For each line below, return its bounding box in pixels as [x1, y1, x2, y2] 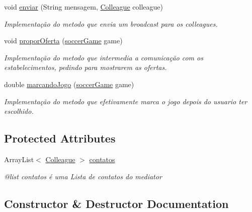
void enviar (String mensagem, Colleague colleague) [4, 2, 163, 12]
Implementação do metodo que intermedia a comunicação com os [4, 52, 203, 62]
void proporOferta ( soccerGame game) [4, 35, 123, 46]
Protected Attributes [4, 130, 116, 146]
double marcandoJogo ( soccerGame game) [4, 79, 134, 89]
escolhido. [4, 106, 34, 116]
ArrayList [4, 154, 34, 164]
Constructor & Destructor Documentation [4, 195, 229, 211]
